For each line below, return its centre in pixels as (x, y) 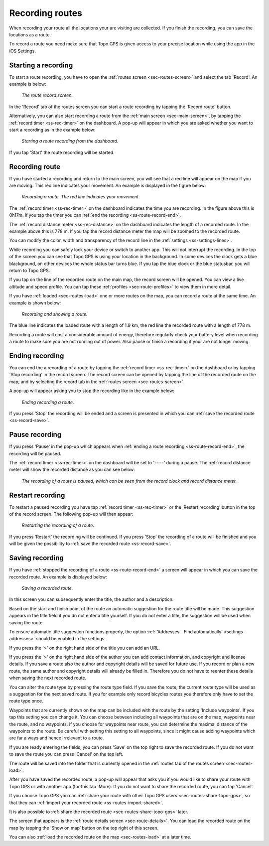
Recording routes (46, 13)
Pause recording (35, 435)
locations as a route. (30, 34)
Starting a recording (41, 65)
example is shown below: (35, 303)
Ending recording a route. (48, 402)
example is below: (28, 84)
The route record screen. (47, 95)
